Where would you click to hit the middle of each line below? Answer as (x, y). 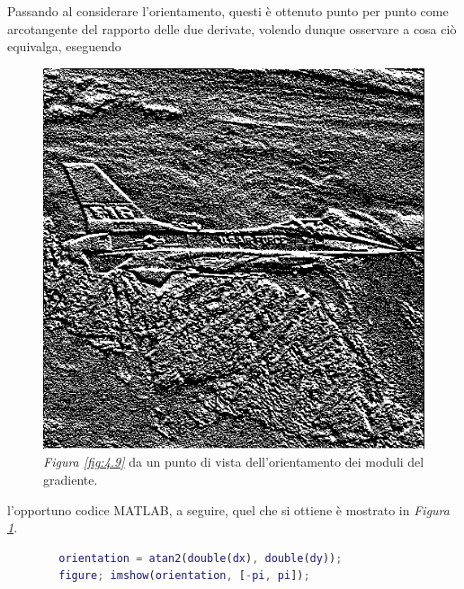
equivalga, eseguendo (64, 46)
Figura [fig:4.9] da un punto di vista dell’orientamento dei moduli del (234, 462)
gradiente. (71, 479)
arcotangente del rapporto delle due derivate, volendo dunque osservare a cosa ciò (232, 28)
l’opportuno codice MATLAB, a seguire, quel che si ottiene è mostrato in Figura (228, 509)
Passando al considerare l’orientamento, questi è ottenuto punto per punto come (228, 11)
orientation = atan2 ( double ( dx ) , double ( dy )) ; (201, 558)
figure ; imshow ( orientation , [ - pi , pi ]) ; (184, 576)
